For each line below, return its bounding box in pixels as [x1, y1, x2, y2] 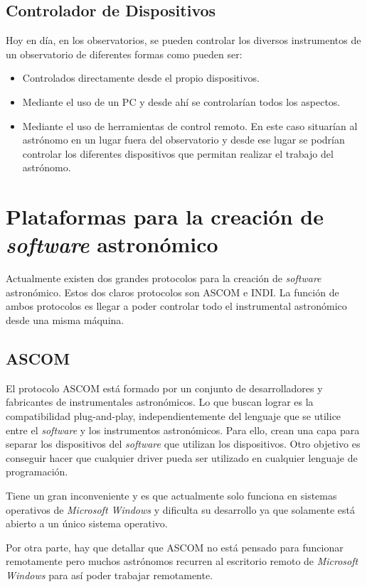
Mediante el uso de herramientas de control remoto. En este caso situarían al [22, 118, 358, 133]
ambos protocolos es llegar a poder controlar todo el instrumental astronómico [6, 298, 347, 313]
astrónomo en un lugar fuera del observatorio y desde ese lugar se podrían [22, 132, 345, 147]
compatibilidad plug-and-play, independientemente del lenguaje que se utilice [6, 409, 341, 424]
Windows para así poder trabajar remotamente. [6, 567, 213, 582]
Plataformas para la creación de [6, 202, 324, 231]
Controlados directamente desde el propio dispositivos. [22, 70, 260, 85]
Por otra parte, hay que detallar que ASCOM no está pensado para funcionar [6, 539, 344, 554]
